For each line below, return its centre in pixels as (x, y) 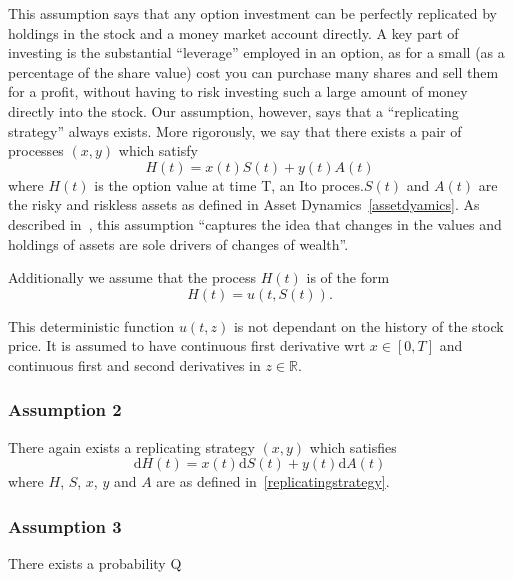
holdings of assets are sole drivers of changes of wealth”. (178, 243)
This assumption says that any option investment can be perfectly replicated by (252, 13)
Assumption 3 (65, 525)
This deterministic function (91, 325)
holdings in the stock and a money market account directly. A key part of (233, 32)
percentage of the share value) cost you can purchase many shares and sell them (253, 71)
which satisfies (353, 446)
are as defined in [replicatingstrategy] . (273, 481)
